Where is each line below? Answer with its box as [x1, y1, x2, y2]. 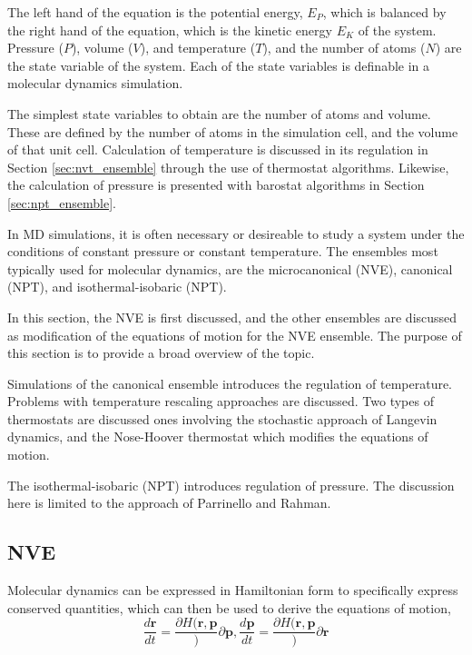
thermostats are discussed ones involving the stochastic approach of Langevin [7, 409, 438, 428]
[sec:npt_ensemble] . [7, 193, 116, 212]
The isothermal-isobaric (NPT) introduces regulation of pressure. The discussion [7, 475, 455, 494]
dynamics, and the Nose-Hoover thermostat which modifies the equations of [7, 427, 428, 446]
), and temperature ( [140, 38, 256, 57]
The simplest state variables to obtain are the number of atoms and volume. [7, 104, 431, 123]
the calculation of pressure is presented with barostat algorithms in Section [7, 175, 425, 194]
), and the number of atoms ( [262, 38, 426, 57]
